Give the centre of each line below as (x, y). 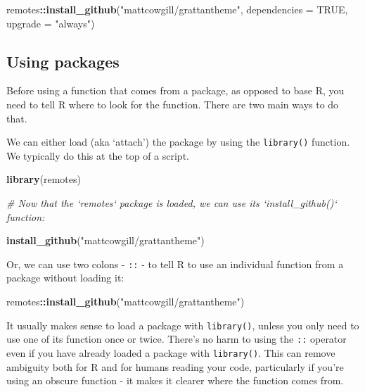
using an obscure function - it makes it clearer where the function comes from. (175, 380)
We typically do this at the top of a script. (98, 155)
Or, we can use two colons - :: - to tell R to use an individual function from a (175, 264)
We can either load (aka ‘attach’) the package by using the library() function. (178, 142)
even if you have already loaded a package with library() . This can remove (171, 352)
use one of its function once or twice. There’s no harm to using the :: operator (177, 339)
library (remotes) (44, 179)
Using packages (63, 61)
